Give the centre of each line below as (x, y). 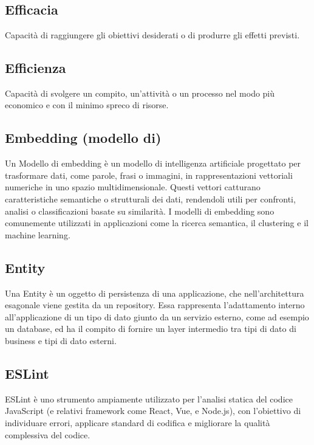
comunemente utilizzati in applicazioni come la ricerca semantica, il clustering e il (157, 223)
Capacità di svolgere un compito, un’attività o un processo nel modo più (140, 93)
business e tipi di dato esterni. (61, 340)
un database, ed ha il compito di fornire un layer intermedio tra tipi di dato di (151, 329)
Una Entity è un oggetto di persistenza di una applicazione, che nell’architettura (155, 293)
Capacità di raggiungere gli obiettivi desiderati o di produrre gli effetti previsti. (152, 35)
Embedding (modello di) (83, 138)
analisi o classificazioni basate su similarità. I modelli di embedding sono (140, 211)
